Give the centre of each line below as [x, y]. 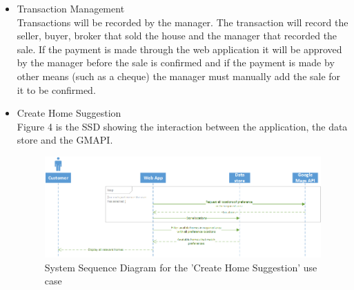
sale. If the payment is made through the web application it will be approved [179, 49]
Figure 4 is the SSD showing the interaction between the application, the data [182, 126]
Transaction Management [71, 8]
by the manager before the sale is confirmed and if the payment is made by [176, 62]
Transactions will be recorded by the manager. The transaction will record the [183, 22]
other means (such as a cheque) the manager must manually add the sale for [179, 76]
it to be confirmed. [56, 89]
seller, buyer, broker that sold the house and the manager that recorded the [177, 36]
